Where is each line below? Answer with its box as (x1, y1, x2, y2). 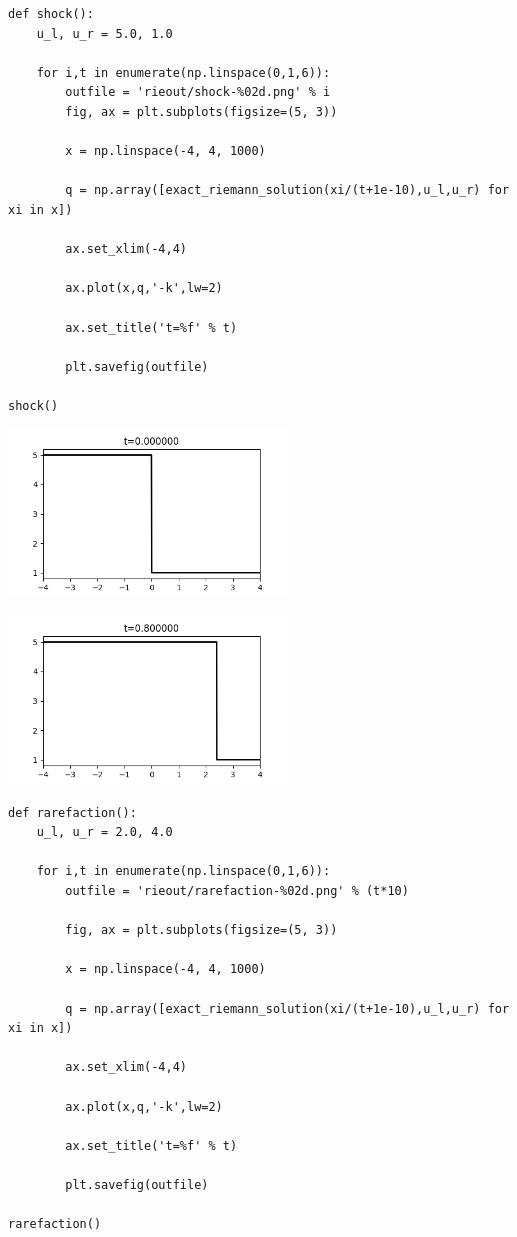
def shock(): (8, 7, 94, 21)
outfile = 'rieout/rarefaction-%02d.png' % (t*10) (65, 884, 409, 899)
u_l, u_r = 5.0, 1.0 (36, 26, 173, 41)
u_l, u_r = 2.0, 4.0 (36, 825, 173, 840)
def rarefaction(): (8, 805, 137, 820)
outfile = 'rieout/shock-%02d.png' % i (65, 85, 331, 100)
